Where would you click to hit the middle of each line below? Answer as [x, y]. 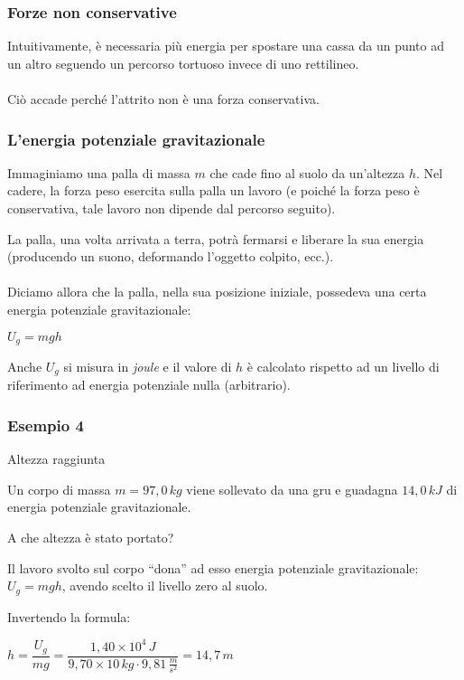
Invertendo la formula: [69, 616]
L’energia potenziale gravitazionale [136, 139]
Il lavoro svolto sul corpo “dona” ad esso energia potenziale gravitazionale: [213, 567]
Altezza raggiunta [56, 459]
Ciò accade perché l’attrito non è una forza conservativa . [163, 99]
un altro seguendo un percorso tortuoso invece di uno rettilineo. [183, 63]
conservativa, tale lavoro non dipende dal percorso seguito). [172, 208]
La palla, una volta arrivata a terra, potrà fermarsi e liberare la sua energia [216, 238]
